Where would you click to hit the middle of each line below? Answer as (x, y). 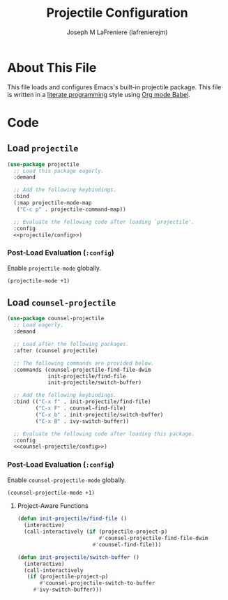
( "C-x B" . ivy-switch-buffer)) (82, 421)
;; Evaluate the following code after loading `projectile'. (104, 222)
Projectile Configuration (117, 13)
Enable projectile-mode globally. (54, 268)
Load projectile (43, 148)
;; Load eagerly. (39, 325)
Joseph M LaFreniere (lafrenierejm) (117, 32)
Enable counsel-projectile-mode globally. (67, 480)
